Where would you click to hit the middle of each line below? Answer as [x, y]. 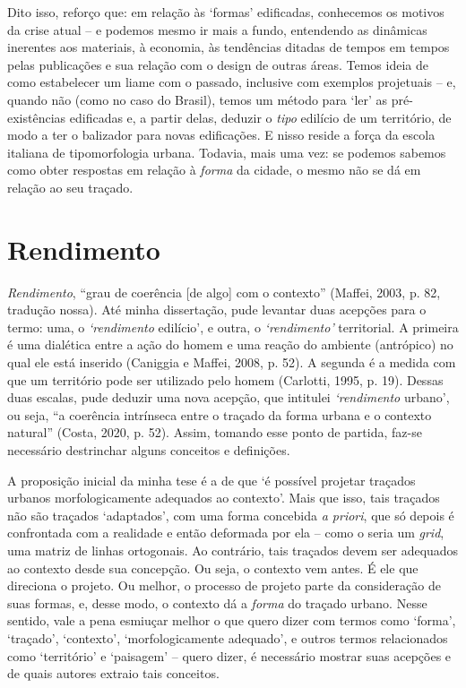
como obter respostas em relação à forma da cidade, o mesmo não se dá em [214, 170]
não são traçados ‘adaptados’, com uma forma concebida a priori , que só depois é [231, 515]
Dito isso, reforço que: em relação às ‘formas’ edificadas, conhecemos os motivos [226, 12]
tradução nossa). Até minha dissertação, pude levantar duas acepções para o [217, 310]
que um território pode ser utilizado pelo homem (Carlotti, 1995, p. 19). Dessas [225, 379]
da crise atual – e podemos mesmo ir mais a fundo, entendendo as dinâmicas [217, 29]
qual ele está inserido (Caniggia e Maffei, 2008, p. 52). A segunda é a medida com [232, 362]
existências [37, 117]
